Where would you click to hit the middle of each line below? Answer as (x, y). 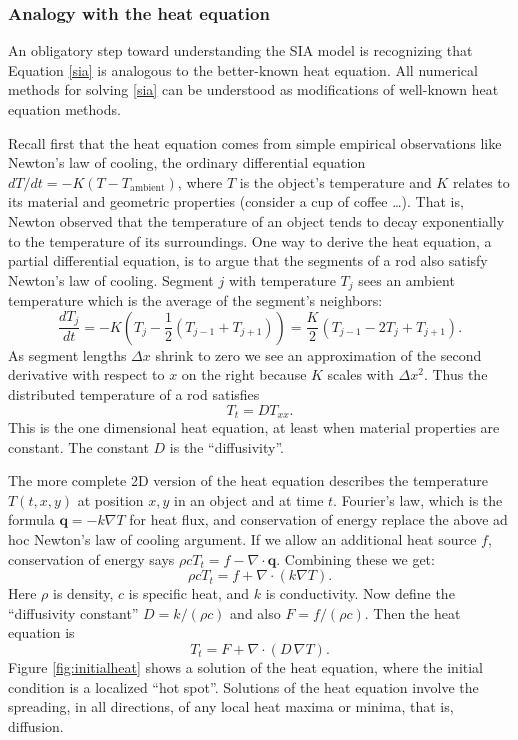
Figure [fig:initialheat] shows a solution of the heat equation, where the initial (246, 666)
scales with (360, 374)
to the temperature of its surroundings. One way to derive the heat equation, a (250, 240)
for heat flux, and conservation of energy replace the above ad (318, 519)
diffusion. (36, 725)
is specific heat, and (189, 593)
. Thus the (455, 374)
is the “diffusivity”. (226, 446)
